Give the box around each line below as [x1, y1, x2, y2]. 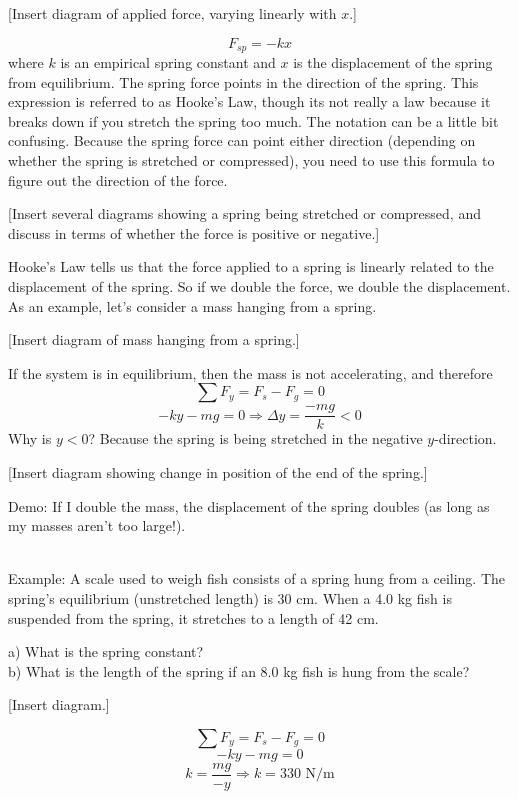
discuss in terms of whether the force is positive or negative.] [8, 222, 380, 243]
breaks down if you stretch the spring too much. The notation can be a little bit [8, 110, 499, 131]
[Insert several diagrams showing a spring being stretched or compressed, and [8, 203, 481, 224]
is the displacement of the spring [293, 52, 493, 73]
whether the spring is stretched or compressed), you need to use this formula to [8, 150, 495, 171]
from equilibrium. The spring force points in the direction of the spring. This [8, 71, 479, 92]
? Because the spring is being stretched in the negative [88, 428, 423, 449]
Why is [8, 428, 52, 449]
